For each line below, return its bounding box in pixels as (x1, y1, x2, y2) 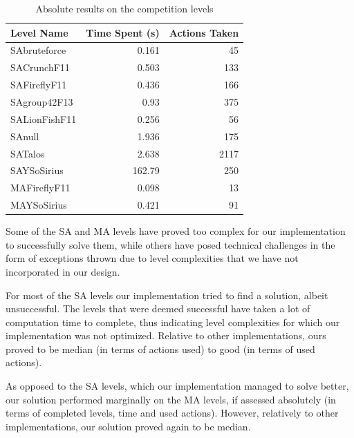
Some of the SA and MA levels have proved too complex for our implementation (6, 224, 346, 238)
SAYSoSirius (10, 163, 64, 178)
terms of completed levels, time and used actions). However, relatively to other (6, 406, 339, 420)
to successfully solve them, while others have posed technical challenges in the (6, 237, 335, 251)
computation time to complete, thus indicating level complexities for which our (6, 314, 340, 329)
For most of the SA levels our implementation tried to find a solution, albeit (6, 287, 328, 302)
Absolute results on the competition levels (35, 1, 214, 15)
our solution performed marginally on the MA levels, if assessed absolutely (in (6, 392, 336, 406)
